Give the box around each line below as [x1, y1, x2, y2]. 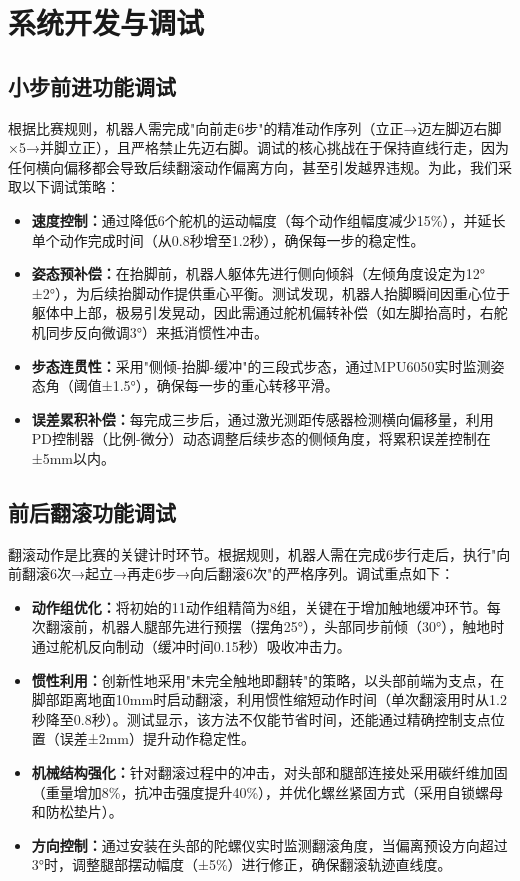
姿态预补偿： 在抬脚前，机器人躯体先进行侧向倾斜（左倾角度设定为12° [31, 263, 486, 284]
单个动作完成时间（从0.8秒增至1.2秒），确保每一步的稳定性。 [31, 229, 425, 250]
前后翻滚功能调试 [8, 496, 176, 527]
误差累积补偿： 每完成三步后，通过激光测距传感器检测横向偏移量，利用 [31, 408, 494, 429]
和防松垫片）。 [31, 801, 123, 822]
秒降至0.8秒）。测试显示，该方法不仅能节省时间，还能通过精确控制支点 [31, 708, 491, 729]
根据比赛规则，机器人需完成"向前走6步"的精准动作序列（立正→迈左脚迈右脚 [8, 117, 502, 138]
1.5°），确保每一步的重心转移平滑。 [112, 375, 339, 396]
